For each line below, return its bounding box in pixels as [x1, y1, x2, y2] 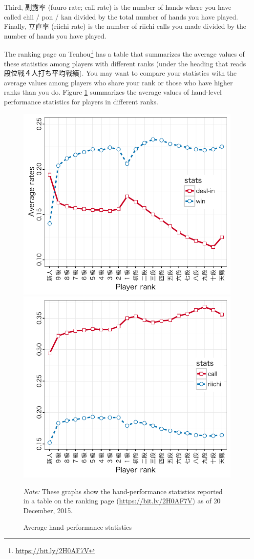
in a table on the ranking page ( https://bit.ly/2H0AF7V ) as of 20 [23, 496, 221, 506]
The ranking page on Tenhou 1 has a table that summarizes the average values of [4, 47, 245, 59]
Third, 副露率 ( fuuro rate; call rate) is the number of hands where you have [4, 2, 232, 12]
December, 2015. [23, 505, 73, 515]
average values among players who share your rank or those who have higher [4, 77, 233, 87]
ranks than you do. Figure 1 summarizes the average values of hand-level [4, 87, 222, 97]
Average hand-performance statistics [23, 521, 132, 532]
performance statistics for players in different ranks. [4, 97, 159, 106]
